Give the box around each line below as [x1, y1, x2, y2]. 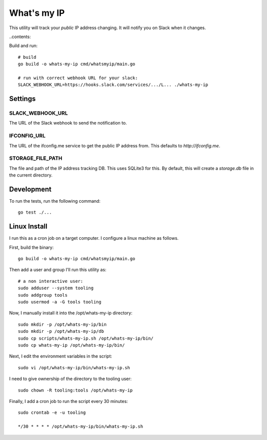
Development [9, 185, 52, 193]
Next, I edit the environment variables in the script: [9, 353, 112, 359]
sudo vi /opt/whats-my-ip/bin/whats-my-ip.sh [18, 365, 131, 370]
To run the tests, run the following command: [9, 198, 101, 204]
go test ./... [18, 210, 52, 215]
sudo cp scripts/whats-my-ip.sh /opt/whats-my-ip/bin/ [18, 335, 154, 341]
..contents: [9, 34, 31, 40]
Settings [9, 94, 36, 103]
